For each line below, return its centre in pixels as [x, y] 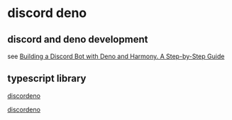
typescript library [47, 78]
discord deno [47, 13]
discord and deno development [78, 39]
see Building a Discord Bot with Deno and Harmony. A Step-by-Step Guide [116, 56]
